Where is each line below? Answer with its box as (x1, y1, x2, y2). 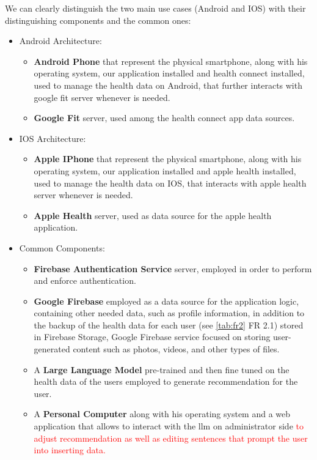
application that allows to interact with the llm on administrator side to (34, 420, 304, 432)
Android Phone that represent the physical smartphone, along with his (34, 54, 308, 67)
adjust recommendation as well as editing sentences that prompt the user (34, 431, 308, 444)
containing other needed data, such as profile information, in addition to (34, 306, 305, 319)
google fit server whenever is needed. (34, 91, 170, 103)
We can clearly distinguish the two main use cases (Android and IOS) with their (5, 2, 306, 14)
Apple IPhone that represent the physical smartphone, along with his (34, 152, 302, 165)
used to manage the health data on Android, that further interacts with (34, 78, 302, 91)
